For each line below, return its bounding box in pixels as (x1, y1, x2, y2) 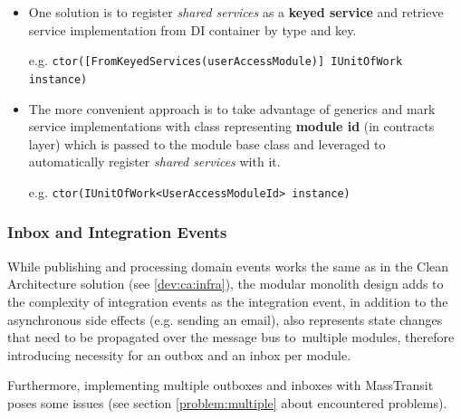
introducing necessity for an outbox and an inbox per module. (7, 345, 351, 364)
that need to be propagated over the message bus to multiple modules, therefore (7, 328, 455, 347)
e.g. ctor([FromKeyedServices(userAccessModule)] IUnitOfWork (28, 51, 403, 70)
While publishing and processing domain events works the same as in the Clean (7, 256, 449, 275)
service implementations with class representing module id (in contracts (28, 117, 435, 136)
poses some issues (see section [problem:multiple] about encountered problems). (7, 393, 447, 412)
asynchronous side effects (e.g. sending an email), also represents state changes (7, 309, 443, 329)
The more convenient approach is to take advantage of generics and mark (28, 99, 436, 118)
